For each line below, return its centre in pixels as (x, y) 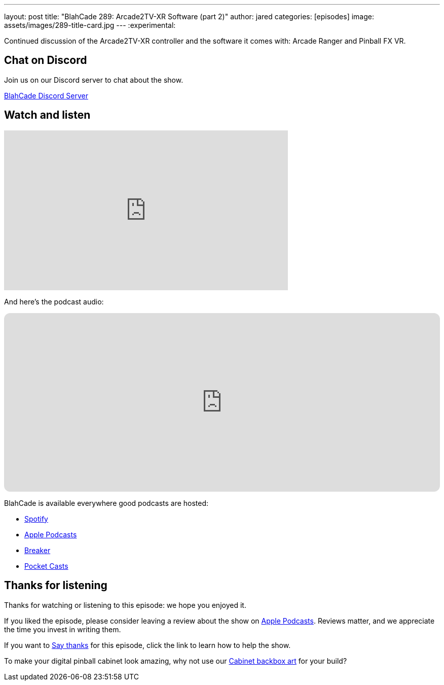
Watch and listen (47, 115)
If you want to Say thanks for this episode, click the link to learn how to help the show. (147, 645)
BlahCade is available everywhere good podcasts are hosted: (106, 503)
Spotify (36, 519)
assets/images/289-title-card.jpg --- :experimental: (90, 25)
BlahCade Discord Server (46, 95)
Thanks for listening (56, 586)
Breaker (38, 550)
